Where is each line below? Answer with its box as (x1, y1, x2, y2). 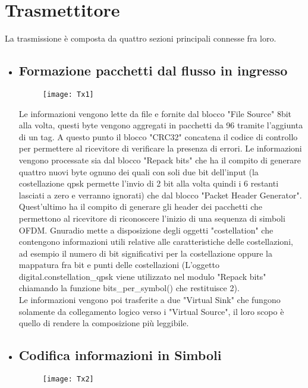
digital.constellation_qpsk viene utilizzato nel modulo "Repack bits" (18, 270, 266, 282)
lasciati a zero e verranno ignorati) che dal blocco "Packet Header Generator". (18, 188, 302, 201)
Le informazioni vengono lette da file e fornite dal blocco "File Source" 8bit (18, 107, 292, 119)
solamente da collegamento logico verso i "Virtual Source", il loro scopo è (18, 305, 284, 317)
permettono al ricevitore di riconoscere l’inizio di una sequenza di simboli (18, 212, 285, 224)
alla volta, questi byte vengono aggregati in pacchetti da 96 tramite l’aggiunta (18, 119, 303, 131)
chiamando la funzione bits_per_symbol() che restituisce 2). (18, 282, 240, 294)
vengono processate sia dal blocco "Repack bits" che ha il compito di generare (18, 153, 301, 166)
